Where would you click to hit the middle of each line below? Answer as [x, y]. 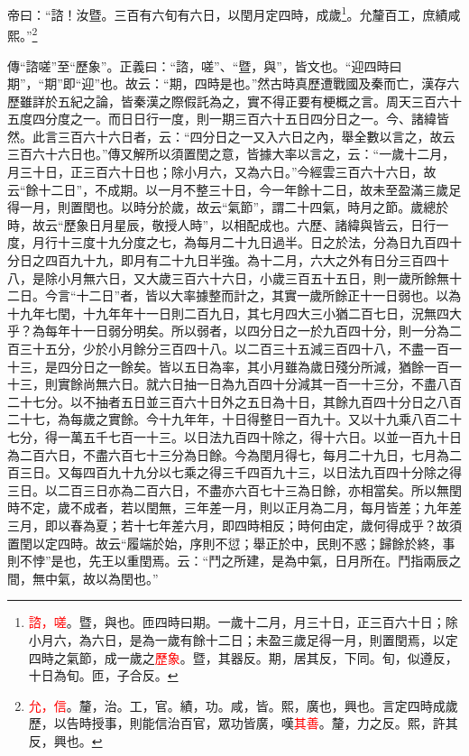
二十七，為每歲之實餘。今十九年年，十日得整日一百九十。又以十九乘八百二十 [234, 419]
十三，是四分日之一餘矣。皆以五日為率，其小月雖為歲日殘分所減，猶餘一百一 [234, 366]
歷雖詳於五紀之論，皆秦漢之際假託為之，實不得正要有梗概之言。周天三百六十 [234, 101]
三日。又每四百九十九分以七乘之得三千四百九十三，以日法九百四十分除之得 [240, 472]
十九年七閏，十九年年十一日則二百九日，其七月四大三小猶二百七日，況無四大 [234, 313]
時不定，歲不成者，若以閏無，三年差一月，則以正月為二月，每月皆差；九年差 [234, 507]
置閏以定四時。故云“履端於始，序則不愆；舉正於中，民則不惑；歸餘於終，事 [231, 543]
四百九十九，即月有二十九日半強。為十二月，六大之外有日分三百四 [240, 260]
